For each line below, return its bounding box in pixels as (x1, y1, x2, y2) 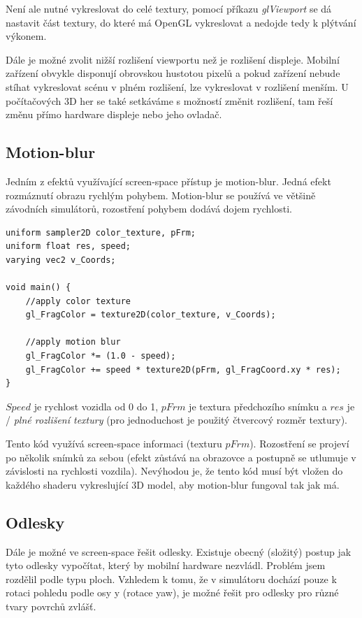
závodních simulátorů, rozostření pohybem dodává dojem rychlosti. (6, 201, 292, 216)
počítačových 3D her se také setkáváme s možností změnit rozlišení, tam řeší (6, 93, 333, 108)
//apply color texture (25, 296, 131, 306)
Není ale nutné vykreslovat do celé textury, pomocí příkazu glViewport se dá (6, 1, 332, 15)
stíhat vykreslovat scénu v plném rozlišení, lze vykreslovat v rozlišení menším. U (6, 79, 349, 94)
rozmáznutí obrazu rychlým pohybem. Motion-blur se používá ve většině (6, 187, 316, 202)
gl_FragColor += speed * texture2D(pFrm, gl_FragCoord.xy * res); (25, 364, 341, 375)
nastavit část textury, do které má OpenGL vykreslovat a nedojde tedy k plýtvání (6, 15, 356, 29)
